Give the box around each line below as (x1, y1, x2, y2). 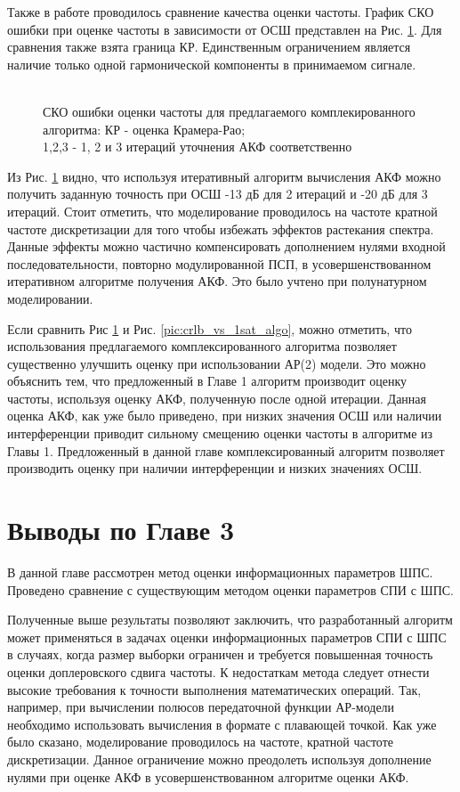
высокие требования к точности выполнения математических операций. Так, (7, 680, 422, 698)
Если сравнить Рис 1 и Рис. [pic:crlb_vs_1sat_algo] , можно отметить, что (7, 319, 412, 338)
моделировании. (7, 289, 93, 307)
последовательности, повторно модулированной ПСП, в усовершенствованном (7, 254, 432, 273)
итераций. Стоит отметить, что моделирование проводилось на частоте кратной (7, 201, 438, 220)
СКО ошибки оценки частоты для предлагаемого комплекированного (43, 102, 416, 120)
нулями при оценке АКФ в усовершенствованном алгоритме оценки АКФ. (7, 767, 409, 786)
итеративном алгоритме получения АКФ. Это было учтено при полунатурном (7, 272, 427, 290)
